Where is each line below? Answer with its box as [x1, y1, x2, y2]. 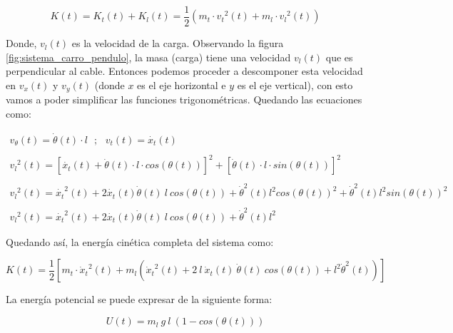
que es [325, 49, 353, 64]
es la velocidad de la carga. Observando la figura [71, 36, 284, 51]
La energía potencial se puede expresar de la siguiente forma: [6, 292, 273, 307]
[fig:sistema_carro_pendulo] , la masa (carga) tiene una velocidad [6, 49, 291, 64]
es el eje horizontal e [137, 77, 226, 92]
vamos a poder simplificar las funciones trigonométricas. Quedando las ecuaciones [6, 92, 362, 107]
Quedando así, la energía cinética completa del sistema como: [6, 234, 274, 249]
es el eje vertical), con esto [237, 77, 353, 92]
